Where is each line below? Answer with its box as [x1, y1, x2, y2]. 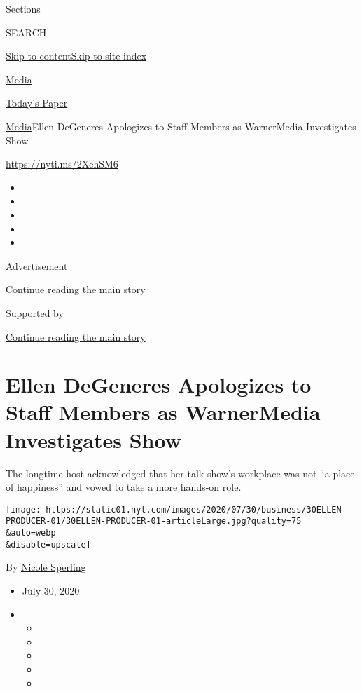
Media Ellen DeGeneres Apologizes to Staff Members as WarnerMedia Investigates [6, 118, 356, 133]
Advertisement [6, 258, 68, 273]
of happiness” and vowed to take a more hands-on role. [6, 480, 242, 494]
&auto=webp [6, 528, 56, 538]
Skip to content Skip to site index [6, 48, 147, 63]
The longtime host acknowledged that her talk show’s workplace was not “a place [6, 466, 355, 480]
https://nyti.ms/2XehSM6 [6, 156, 118, 171]
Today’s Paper [6, 95, 68, 110]
